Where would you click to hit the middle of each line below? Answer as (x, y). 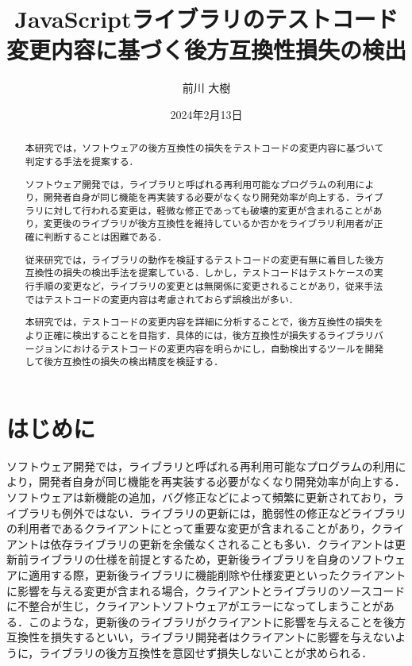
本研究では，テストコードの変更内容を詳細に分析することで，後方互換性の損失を (204, 322)
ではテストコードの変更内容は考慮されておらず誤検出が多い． (162, 299)
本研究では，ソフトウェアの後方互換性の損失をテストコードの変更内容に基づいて (204, 148)
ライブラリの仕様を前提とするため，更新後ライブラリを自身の (189, 559)
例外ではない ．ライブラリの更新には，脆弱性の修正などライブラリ (234, 512)
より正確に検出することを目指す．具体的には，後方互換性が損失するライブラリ (200, 335)
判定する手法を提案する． (82, 161)
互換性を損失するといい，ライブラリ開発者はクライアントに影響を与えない (201, 637)
